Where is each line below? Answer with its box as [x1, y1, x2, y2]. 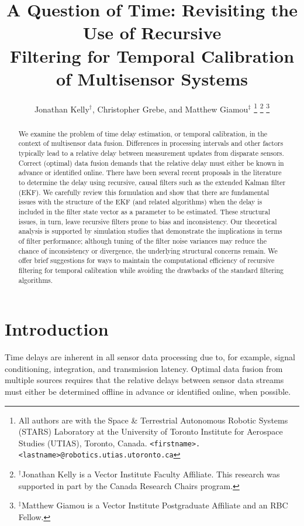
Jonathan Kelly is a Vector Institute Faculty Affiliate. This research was [21, 468, 280, 480]
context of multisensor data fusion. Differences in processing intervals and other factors [18, 138, 284, 148]
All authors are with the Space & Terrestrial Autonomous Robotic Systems [18, 414, 288, 426]
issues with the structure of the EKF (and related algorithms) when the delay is [18, 197, 262, 207]
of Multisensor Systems [56, 66, 248, 90]
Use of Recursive [82, 21, 222, 45]
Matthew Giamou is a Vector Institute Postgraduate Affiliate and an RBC [21, 499, 288, 511]
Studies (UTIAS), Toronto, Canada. [18, 436, 147, 449]
